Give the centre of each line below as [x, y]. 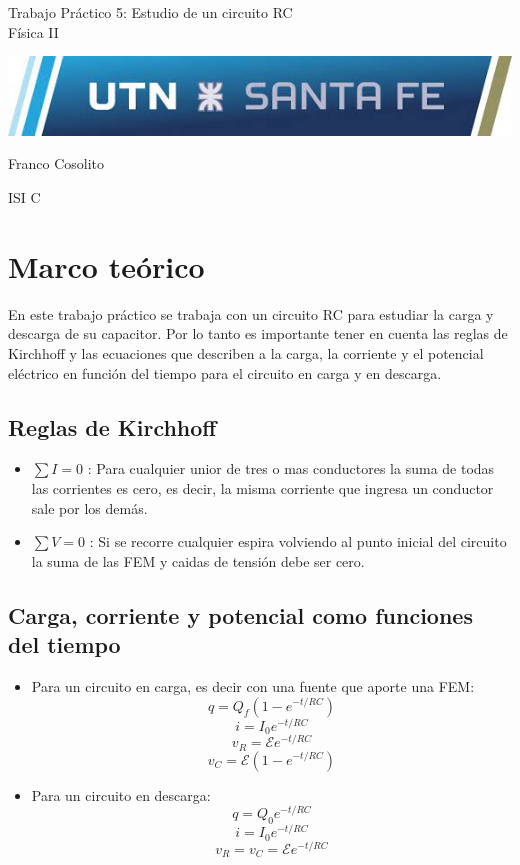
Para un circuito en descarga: [121, 794]
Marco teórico [106, 265]
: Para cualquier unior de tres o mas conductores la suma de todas [291, 468]
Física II [33, 31]
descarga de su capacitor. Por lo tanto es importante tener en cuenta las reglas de [258, 333]
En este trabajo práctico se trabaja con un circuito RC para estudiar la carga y [251, 313]
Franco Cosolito [56, 163]
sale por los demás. [89, 507]
